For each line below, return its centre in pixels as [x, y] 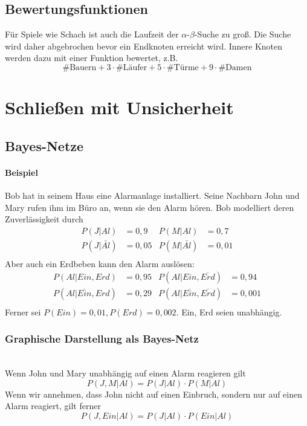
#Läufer [132, 67]
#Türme [183, 67]
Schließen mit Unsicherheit [119, 107]
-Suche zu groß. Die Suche [243, 34]
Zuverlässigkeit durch [44, 219]
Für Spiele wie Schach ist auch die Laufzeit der [92, 34]
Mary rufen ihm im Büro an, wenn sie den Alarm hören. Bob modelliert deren [150, 207]
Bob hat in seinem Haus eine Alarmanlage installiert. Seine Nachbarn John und [152, 195]
